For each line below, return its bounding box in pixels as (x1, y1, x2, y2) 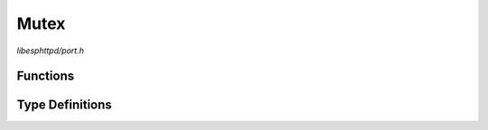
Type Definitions (16, 97, 112, 113)
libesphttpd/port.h (16, 45, 85, 56)
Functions (16, 69, 75, 84)
